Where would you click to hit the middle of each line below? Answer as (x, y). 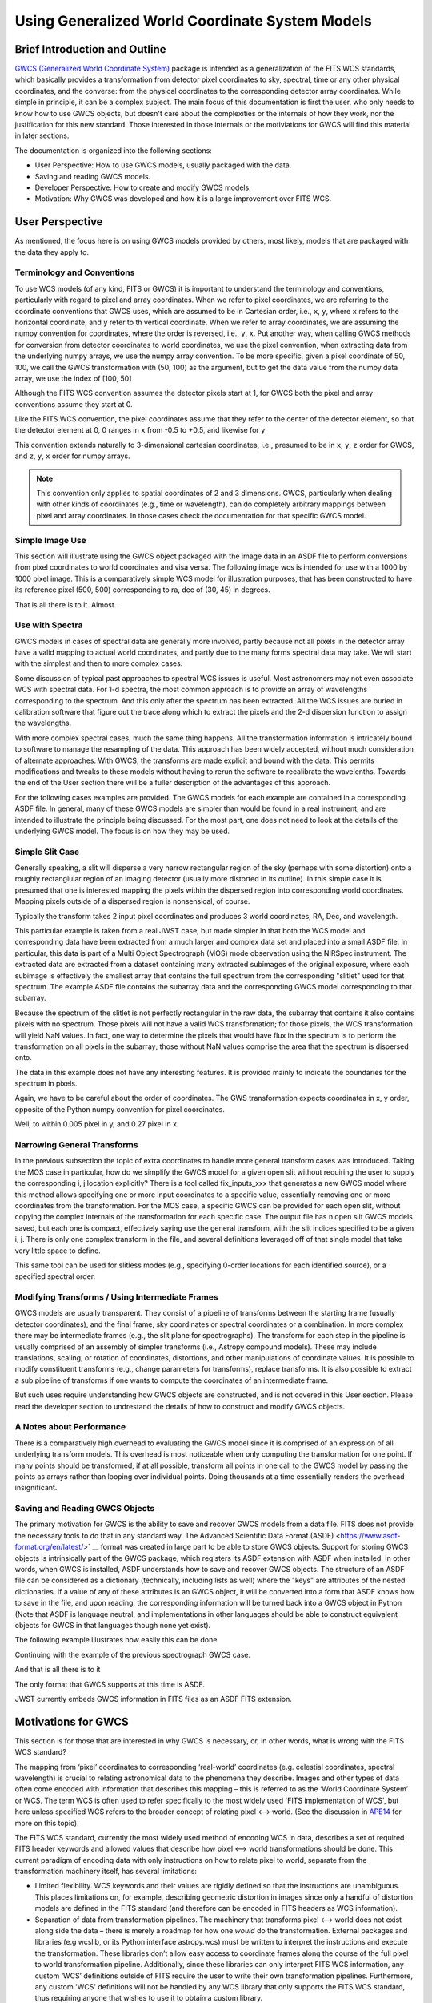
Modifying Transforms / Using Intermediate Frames (117, 1297)
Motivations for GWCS (72, 1721)
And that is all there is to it (58, 1670)
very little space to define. (58, 1251)
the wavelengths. (43, 723)
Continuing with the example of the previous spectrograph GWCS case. (133, 1654)
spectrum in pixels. (46, 1084)
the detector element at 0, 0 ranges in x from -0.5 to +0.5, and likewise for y (140, 430)
